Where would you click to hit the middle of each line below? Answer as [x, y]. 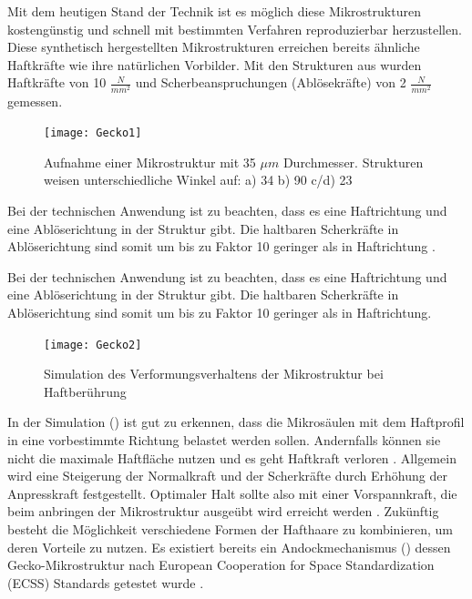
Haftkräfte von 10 [57, 82]
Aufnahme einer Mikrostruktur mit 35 [150, 162]
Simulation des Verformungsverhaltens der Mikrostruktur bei [214, 374]
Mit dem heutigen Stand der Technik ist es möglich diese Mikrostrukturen [214, 11]
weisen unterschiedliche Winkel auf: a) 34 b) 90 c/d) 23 [198, 180]
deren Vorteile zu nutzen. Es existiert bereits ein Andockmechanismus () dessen [229, 547]
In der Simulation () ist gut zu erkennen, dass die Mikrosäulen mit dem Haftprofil [236, 422]
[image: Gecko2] [93, 345]
